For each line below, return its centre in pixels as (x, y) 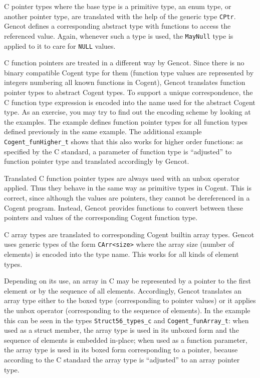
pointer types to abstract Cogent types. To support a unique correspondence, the (128, 92)
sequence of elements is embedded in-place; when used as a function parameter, (126, 340)
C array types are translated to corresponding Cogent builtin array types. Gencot (129, 234)
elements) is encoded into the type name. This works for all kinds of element (121, 254)
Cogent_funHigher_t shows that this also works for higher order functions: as (123, 141)
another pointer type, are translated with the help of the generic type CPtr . (120, 16)
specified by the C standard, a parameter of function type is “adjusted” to (118, 151)
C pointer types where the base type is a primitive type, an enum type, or (118, 6)
